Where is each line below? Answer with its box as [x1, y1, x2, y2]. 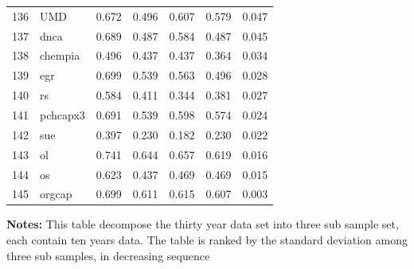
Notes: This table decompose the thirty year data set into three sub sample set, [6, 216, 399, 232]
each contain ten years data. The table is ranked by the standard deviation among [6, 232, 408, 248]
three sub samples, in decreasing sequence [6, 247, 210, 263]
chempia [40, 47, 80, 64]
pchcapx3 [40, 106, 85, 123]
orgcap [40, 185, 72, 202]
